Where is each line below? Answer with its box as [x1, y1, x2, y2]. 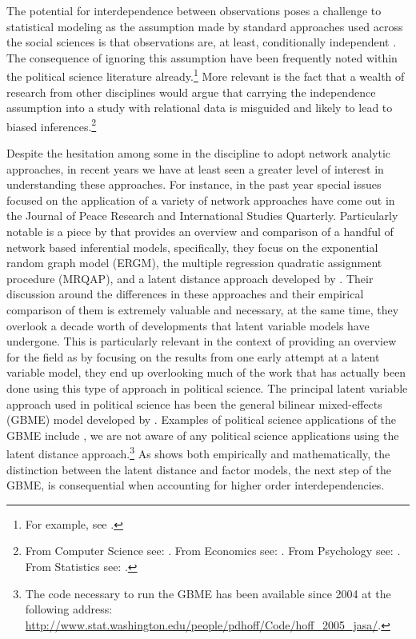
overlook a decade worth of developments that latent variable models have [6, 317, 370, 333]
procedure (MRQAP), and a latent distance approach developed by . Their [6, 270, 374, 286]
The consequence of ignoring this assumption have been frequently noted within [6, 49, 398, 66]
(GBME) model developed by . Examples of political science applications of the [6, 411, 397, 428]
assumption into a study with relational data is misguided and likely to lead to [6, 99, 393, 116]
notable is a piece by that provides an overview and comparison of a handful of [6, 223, 394, 240]
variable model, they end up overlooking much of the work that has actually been [6, 364, 406, 381]
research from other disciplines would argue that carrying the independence [6, 83, 376, 100]
